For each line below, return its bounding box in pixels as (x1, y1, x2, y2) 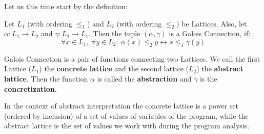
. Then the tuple (89, 28, 140, 39)
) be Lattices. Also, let (176, 18, 247, 29)
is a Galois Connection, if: (169, 28, 251, 39)
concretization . (4, 83, 57, 94)
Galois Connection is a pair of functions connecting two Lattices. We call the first (4, 53, 260, 64)
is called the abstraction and (97, 73, 192, 84)
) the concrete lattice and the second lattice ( (39, 63, 189, 74)
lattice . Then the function (4, 73, 88, 84)
